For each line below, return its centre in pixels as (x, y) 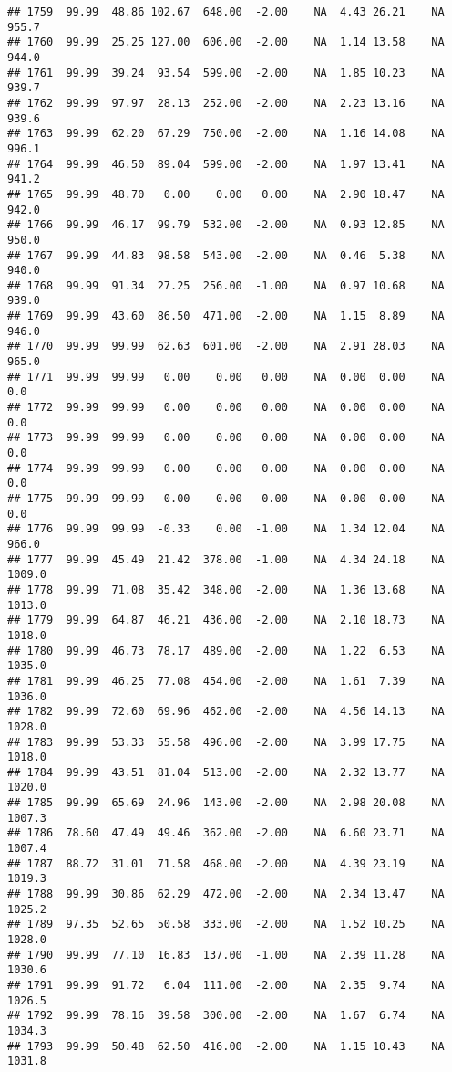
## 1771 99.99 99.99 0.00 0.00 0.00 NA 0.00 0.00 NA (226, 377)
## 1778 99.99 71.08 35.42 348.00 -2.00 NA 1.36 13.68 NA (226, 589)
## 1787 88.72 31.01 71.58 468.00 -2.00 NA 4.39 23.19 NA (226, 863)
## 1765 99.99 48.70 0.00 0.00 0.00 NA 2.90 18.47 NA (226, 194)
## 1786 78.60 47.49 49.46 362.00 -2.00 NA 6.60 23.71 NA (226, 833)
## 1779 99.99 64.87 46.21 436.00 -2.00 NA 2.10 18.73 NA (226, 620)
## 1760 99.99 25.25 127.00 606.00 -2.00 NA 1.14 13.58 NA (226, 42)
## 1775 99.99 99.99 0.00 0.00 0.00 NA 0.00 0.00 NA (226, 499)
